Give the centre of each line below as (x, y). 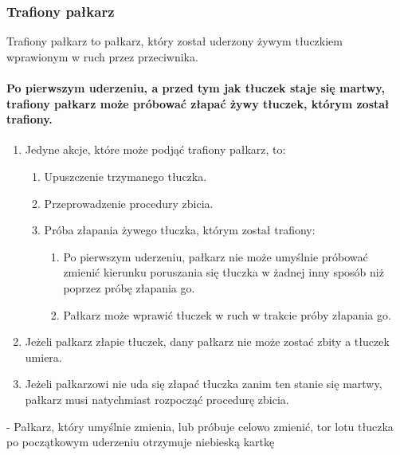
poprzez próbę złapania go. (129, 287)
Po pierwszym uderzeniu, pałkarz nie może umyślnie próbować (216, 256)
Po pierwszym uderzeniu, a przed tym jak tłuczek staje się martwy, (196, 88)
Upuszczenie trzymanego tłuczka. (125, 176)
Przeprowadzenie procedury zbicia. (129, 203)
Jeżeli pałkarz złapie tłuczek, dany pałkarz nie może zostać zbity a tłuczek (207, 341)
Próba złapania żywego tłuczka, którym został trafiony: (180, 230)
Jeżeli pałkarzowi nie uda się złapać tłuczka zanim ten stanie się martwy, (204, 384)
